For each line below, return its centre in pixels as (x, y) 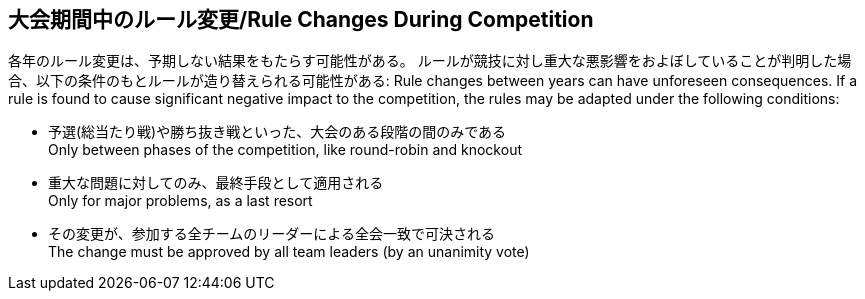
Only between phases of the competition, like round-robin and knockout (285, 150)
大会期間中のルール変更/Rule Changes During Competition (301, 19)
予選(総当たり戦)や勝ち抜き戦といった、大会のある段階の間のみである (277, 132)
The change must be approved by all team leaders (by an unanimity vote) (289, 252)
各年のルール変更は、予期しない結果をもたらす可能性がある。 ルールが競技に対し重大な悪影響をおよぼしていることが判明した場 (430, 61)
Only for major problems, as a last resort (180, 201)
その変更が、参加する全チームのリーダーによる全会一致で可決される (271, 234)
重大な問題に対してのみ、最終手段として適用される (216, 183)
